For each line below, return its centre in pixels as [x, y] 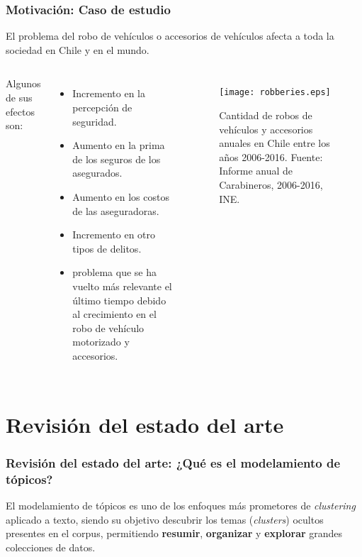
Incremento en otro [114, 235]
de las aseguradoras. [116, 210]
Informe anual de [256, 171]
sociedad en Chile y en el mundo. [78, 49]
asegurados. [97, 173]
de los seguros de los [117, 159]
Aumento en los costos [121, 196]
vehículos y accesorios [266, 129]
